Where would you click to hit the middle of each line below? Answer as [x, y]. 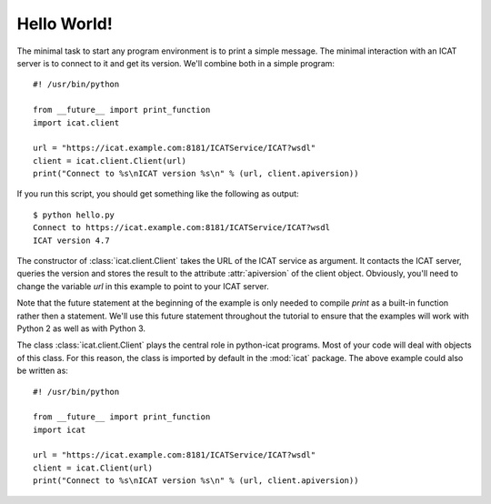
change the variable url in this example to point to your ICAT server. [143, 286]
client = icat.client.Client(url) [110, 161]
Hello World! [65, 24]
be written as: [42, 371]
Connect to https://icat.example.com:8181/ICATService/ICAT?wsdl [182, 228]
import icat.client [76, 122]
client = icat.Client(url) [93, 468]
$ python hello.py [74, 215]
